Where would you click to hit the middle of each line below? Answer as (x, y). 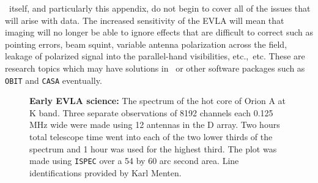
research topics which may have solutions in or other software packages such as (155, 68)
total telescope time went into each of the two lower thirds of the (151, 136)
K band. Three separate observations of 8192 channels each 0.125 (151, 112)
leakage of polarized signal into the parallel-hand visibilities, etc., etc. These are (155, 56)
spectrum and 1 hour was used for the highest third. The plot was (153, 148)
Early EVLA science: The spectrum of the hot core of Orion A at (158, 101)
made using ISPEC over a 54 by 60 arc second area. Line (134, 161)
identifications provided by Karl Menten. (105, 172)
